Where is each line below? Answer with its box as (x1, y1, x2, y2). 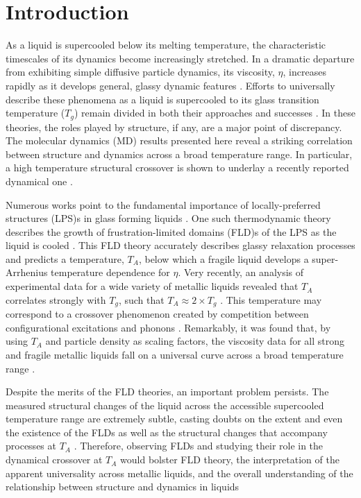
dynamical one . (6, 173, 73, 188)
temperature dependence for (51, 265, 170, 280)
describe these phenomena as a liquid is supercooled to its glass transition (6, 92, 319, 106)
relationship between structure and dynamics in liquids (6, 479, 240, 494)
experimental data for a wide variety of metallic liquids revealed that (6, 279, 299, 293)
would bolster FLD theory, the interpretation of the (120, 452, 339, 467)
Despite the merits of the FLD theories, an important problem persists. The (6, 384, 329, 399)
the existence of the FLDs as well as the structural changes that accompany (6, 424, 328, 439)
